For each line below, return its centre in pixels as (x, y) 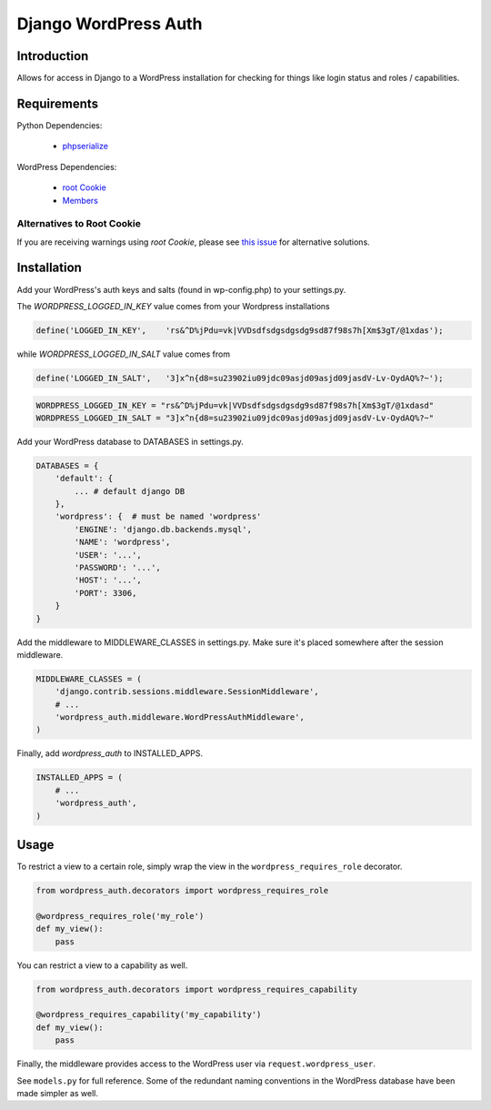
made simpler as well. (58, 1093)
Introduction (53, 56)
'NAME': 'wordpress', (122, 542)
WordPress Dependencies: (67, 166)
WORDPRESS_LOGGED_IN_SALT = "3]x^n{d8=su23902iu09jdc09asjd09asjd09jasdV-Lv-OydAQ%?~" (235, 418)
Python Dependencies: (60, 125)
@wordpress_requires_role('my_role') (120, 916)
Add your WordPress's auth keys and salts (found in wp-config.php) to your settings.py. (181, 289)
